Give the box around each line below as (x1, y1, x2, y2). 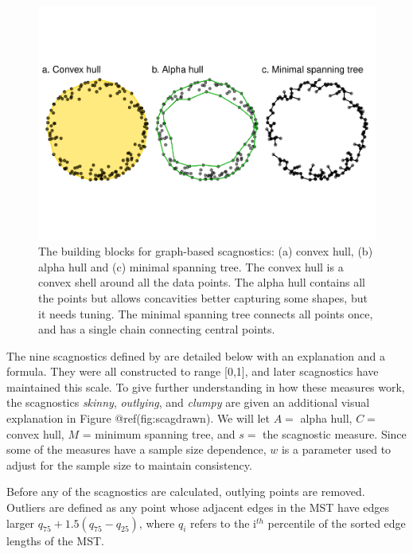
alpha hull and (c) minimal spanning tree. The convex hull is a (38, 258, 344, 275)
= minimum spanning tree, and (82, 425, 236, 442)
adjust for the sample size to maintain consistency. (6, 456, 252, 473)
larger (6, 514, 35, 531)
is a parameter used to (281, 441, 392, 458)
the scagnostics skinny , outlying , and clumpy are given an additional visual (6, 394, 370, 411)
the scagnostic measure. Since (263, 425, 407, 442)
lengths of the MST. (6, 532, 104, 548)
